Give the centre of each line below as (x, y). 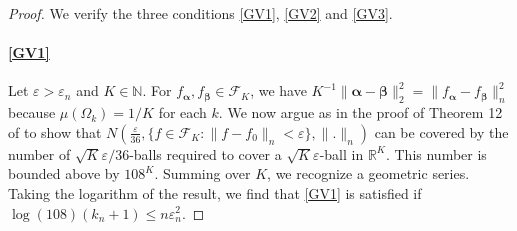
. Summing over (202, 173)
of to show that (55, 131)
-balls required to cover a (205, 153)
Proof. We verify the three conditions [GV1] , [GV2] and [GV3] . (200, 13)
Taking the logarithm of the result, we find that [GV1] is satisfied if (215, 192)
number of (39, 153)
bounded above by (64, 173)
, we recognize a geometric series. (368, 173)
